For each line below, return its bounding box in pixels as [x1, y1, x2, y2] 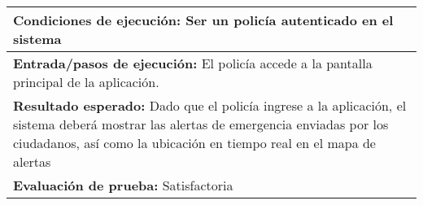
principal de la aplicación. [13, 72, 159, 91]
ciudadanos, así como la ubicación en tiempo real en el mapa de [13, 133, 376, 152]
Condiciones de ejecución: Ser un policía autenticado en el [13, 11, 394, 29]
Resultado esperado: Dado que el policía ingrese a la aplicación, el [13, 96, 407, 115]
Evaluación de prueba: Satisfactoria [13, 176, 233, 194]
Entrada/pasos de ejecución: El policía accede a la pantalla [13, 54, 373, 72]
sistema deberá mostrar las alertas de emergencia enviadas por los [13, 115, 389, 133]
